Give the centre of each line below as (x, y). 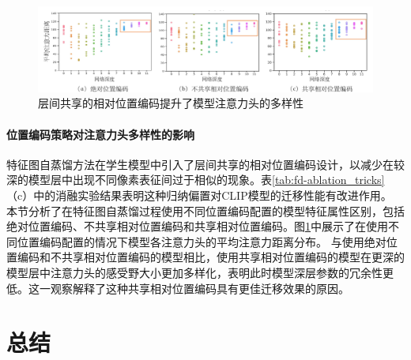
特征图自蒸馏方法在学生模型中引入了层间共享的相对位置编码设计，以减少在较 (205, 164)
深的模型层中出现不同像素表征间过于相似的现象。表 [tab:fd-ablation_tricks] (196, 180)
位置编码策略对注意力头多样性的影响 (100, 134)
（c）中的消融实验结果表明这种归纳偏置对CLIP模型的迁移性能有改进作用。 (199, 195)
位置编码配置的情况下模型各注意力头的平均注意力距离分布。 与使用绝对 (202, 241)
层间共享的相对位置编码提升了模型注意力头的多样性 (171, 103)
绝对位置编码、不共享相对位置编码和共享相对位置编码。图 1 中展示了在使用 (197, 226)
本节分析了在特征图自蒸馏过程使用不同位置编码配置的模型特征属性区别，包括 (205, 210)
